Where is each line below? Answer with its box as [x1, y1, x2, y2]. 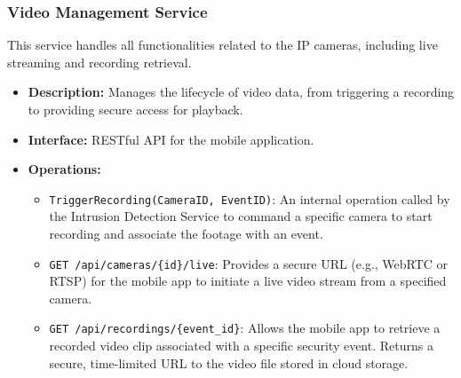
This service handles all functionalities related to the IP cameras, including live [7, 35, 438, 54]
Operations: [28, 160, 101, 178]
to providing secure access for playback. [28, 100, 243, 118]
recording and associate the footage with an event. [49, 224, 323, 243]
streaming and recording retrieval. [7, 52, 192, 71]
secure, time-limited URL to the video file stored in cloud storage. [49, 353, 409, 372]
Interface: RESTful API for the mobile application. [28, 130, 314, 148]
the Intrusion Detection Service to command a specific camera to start [49, 207, 433, 225]
